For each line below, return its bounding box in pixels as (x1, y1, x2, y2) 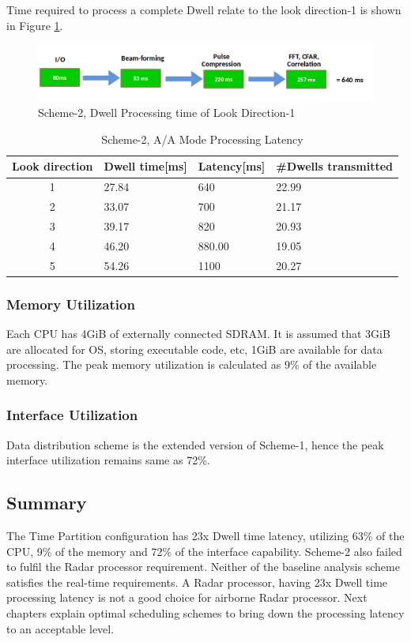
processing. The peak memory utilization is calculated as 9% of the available (6, 356, 377, 373)
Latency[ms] (198, 158, 266, 175)
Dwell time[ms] (104, 158, 187, 175)
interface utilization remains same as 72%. (6, 452, 210, 468)
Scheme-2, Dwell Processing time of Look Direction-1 (38, 104, 296, 121)
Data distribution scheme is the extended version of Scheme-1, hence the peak (6, 436, 384, 452)
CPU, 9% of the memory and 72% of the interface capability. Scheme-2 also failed (6, 543, 402, 559)
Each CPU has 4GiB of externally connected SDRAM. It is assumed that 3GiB (6, 325, 390, 341)
